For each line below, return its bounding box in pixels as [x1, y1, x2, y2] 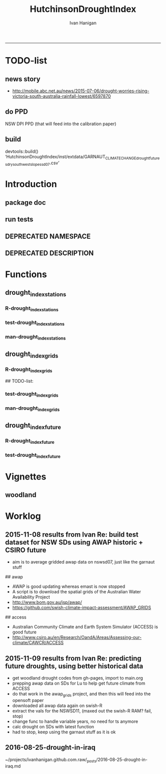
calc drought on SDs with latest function [12, 723, 94, 729]
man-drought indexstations [5, 333, 66, 341]
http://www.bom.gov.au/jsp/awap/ [12, 599, 83, 605]
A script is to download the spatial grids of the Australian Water [12, 589, 141, 595]
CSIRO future [5, 546, 46, 554]
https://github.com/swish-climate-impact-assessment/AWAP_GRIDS [12, 605, 152, 611]
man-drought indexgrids [5, 405, 60, 413]
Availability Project [12, 594, 50, 600]
